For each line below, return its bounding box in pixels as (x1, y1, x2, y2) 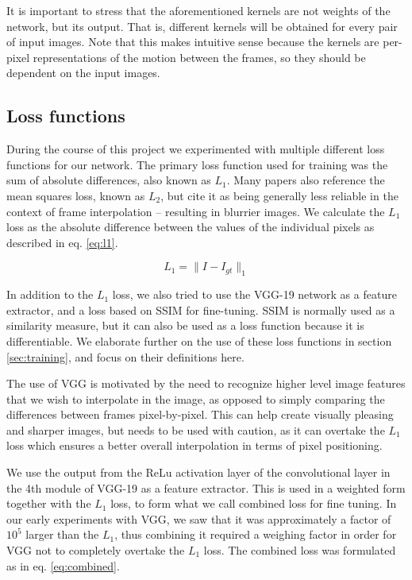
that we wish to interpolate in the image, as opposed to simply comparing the (6, 390, 385, 407)
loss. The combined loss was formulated (203, 542, 396, 559)
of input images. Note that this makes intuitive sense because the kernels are (6, 33, 379, 50)
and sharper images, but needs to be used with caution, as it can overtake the (6, 421, 385, 438)
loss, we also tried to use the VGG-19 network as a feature (112, 286, 397, 303)
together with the (6, 495, 91, 512)
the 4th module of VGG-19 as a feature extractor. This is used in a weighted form (6, 479, 406, 496)
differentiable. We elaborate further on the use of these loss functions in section (6, 332, 392, 349)
